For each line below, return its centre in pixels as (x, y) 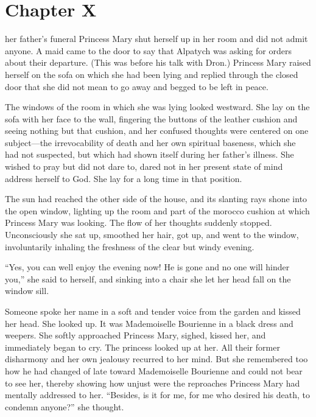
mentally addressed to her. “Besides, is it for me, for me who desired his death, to (157, 395)
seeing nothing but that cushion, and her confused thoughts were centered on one (157, 131)
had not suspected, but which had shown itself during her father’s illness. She (149, 154)
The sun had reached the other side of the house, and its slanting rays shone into (156, 199)
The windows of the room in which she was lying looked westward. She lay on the (157, 107)
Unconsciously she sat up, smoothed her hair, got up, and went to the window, (152, 235)
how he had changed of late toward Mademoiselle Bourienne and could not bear (154, 370)
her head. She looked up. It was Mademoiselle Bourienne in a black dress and (149, 323)
